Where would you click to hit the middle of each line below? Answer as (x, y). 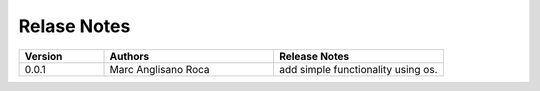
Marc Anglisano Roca (159, 69)
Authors (129, 56)
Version (43, 56)
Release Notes (314, 56)
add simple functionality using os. (358, 69)
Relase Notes (74, 26)
